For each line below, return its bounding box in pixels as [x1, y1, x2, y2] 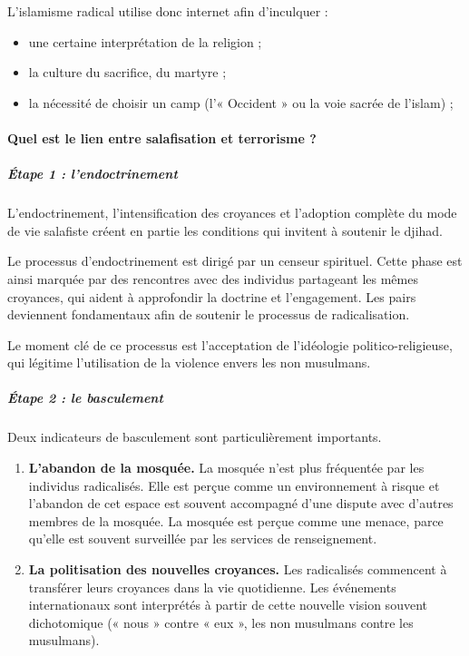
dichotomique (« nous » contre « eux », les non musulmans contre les [28, 612, 414, 632]
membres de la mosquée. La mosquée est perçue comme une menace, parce [28, 511, 444, 530]
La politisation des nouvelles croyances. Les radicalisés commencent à [28, 560, 447, 578]
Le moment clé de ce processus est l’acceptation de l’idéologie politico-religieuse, [7, 335, 453, 354]
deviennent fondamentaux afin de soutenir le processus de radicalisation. [7, 305, 410, 324]
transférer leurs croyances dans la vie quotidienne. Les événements [28, 577, 396, 596]
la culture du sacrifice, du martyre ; [28, 63, 227, 82]
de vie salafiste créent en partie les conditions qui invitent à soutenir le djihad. [7, 220, 444, 240]
